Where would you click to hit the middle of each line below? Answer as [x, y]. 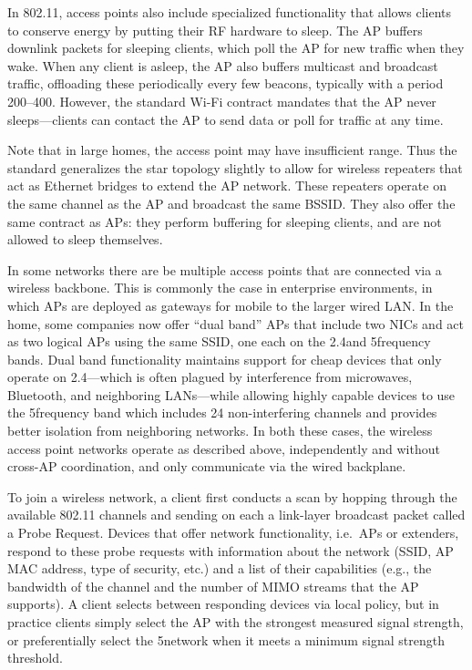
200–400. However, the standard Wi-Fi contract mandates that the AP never [222, 101]
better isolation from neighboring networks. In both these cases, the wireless [220, 431]
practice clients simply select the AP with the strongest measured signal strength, [236, 622]
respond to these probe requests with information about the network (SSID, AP [231, 550]
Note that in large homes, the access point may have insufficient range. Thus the [232, 150]
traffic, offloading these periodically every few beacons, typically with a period [226, 83]
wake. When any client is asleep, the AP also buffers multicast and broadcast [223, 65]
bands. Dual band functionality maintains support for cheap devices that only [225, 359]
